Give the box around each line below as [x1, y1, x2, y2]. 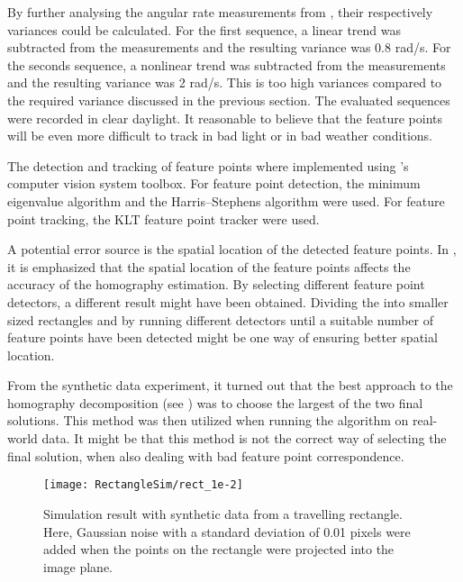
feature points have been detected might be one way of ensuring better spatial [7, 328, 438, 347]
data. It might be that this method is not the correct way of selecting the [41, 429, 447, 448]
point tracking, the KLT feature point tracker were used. [7, 209, 320, 228]
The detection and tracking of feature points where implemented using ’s [7, 156, 409, 175]
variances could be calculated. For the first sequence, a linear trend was [7, 20, 402, 39]
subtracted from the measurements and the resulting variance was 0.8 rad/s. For [7, 38, 451, 57]
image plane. [43, 557, 113, 576]
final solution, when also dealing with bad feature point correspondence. [7, 446, 404, 465]
